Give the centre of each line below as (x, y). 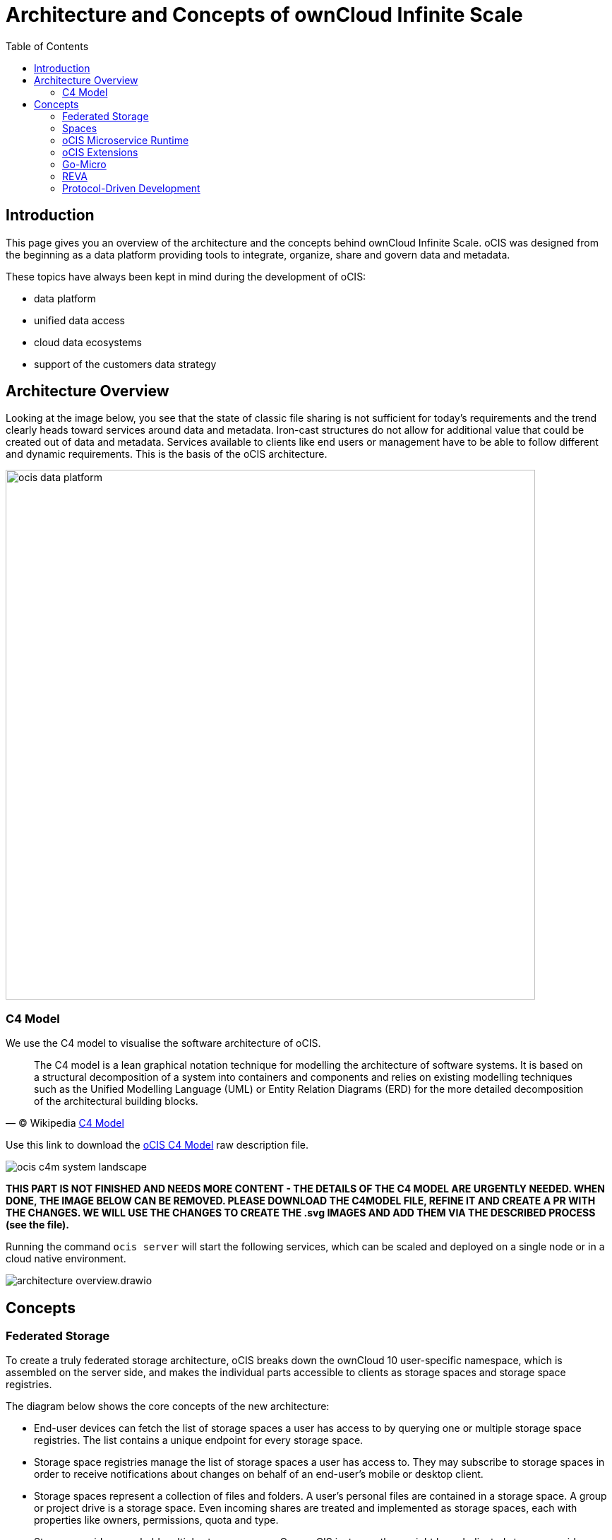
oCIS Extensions (100, 152)
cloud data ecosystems (88, 342)
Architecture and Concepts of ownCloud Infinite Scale (264, 15)
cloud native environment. (66, 1259)
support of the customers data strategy (125, 364)
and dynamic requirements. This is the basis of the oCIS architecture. (167, 454)
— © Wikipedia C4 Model (65, 1123)
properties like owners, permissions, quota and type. (156, 1520)
